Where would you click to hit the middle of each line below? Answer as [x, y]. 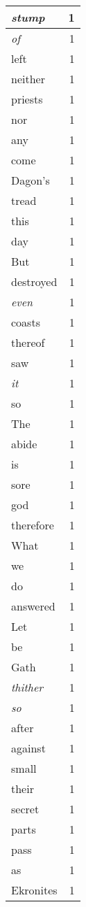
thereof [28, 342]
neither [28, 79]
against [28, 748]
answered [33, 606]
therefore [33, 525]
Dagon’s [31, 180]
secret [25, 809]
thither [27, 687]
